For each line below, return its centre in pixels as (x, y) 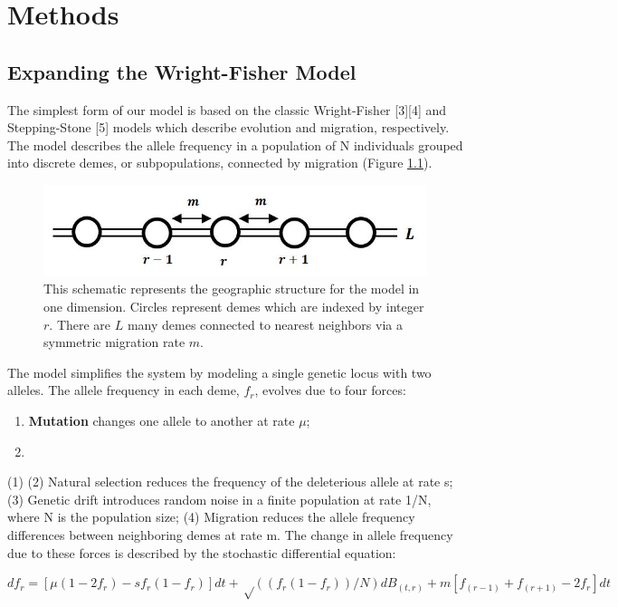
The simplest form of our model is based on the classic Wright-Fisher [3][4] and (227, 109)
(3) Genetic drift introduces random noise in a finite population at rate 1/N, (219, 499)
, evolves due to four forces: (330, 390)
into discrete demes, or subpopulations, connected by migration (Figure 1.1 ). (220, 163)
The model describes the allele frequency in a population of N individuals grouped (235, 145)
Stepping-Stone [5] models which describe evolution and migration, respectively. (228, 127)
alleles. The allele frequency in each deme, (124, 390)
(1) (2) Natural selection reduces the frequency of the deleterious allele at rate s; (230, 482)
